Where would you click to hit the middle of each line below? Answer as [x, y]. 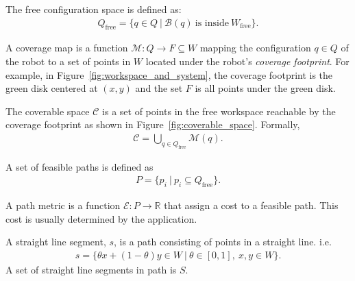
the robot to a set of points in [68, 61]
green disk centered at [52, 88]
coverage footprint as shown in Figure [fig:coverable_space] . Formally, [153, 124]
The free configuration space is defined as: [94, 9]
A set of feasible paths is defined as [79, 166]
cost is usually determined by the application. [101, 218]
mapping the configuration [255, 48]
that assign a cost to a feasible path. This [251, 205]
